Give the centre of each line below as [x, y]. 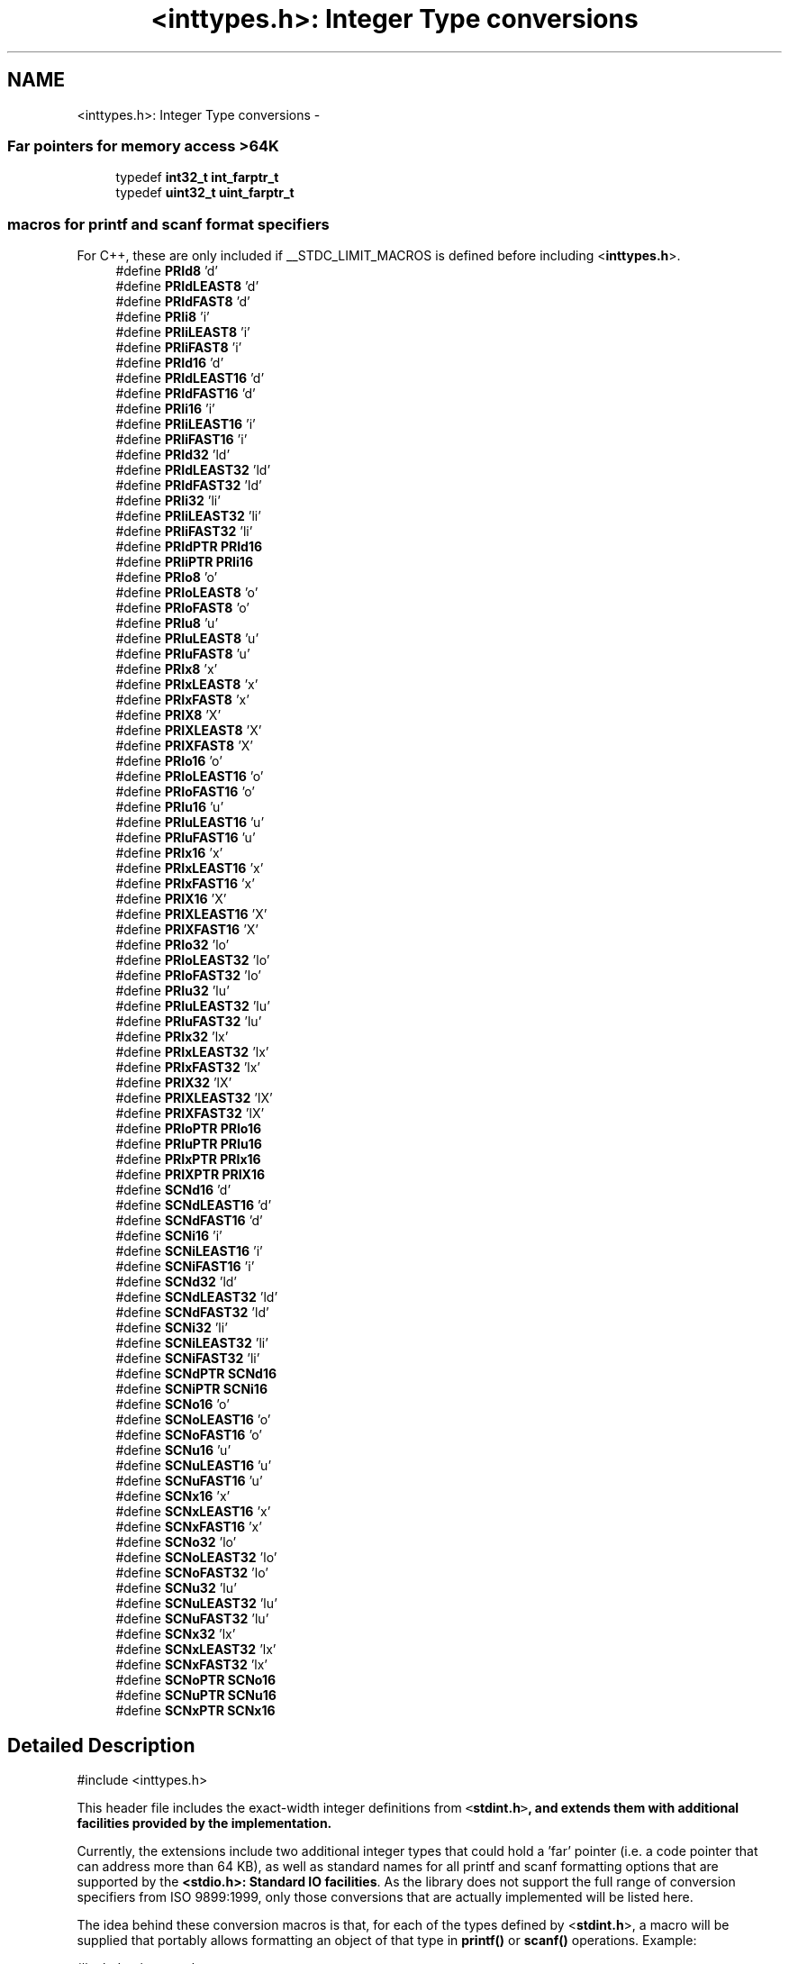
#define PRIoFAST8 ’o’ [182, 608]
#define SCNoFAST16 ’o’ [189, 1435]
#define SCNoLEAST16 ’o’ [193, 1420]
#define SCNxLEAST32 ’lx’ [196, 1650]
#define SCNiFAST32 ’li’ [188, 1359]
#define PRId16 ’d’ [170, 363]
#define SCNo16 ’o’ [172, 1405]
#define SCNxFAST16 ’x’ [189, 1527]
